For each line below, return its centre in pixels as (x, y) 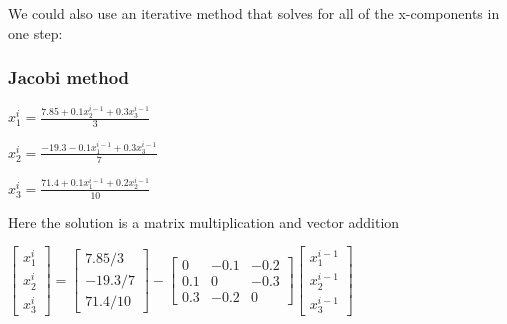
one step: (35, 32)
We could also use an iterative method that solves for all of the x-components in (254, 13)
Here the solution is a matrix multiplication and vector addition (204, 221)
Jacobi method (69, 77)
